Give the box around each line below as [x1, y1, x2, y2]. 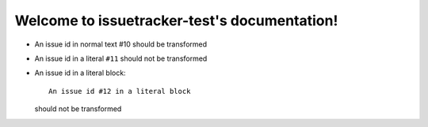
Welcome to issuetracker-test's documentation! [14, 12, 338, 29]
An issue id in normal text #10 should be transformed [34, 39, 208, 49]
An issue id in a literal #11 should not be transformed [34, 54, 208, 63]
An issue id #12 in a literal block [48, 87, 191, 95]
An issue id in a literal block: [34, 68, 126, 78]
